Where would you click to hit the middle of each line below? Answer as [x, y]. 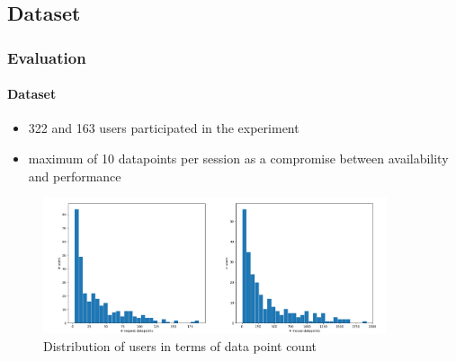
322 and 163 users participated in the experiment [164, 128]
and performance [75, 176]
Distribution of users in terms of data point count [180, 346]
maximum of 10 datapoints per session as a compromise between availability [238, 158]
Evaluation [47, 57]
